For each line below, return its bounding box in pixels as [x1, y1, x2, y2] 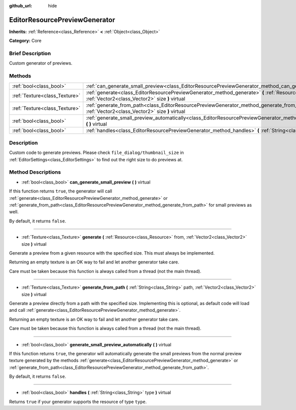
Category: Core [9, 37, 42, 44]
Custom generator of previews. [9, 60, 73, 66]
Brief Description [9, 50, 51, 57]
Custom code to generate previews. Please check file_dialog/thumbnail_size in [9, 149, 184, 155]
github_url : [9, 3, 32, 8]
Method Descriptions [9, 169, 61, 176]
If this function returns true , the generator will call [9, 188, 112, 194]
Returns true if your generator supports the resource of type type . [9, 399, 147, 405]
